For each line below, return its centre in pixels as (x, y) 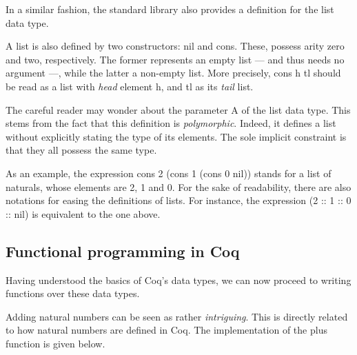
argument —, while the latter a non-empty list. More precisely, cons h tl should (173, 73)
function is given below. (55, 343)
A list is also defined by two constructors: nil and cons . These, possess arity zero (175, 46)
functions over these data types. (73, 293)
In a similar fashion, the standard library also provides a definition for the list (170, 9)
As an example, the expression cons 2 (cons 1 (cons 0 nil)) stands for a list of (169, 173)
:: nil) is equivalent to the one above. (83, 213)
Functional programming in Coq (123, 251)
